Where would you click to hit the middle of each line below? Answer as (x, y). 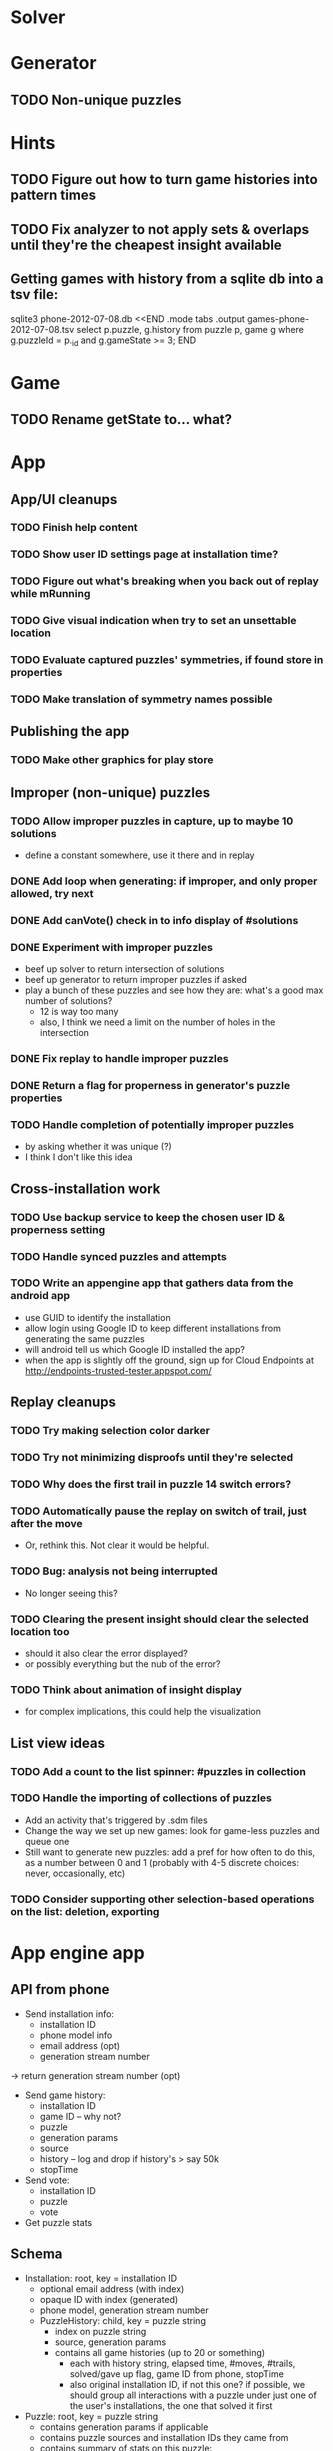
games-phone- (278, 318)
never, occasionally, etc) (75, 1873)
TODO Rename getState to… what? (121, 419)
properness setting (58, 1229)
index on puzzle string (100, 2331)
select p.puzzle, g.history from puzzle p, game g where (190, 329)
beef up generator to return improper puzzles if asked (136, 980)
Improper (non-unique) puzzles (110, 792)
